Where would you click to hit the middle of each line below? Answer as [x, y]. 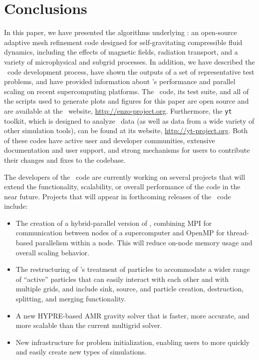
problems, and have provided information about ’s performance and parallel [120, 81]
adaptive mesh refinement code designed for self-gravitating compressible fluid [123, 42]
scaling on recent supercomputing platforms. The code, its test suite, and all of [127, 91]
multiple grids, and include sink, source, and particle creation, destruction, [130, 289]
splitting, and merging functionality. [71, 299]
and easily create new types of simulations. [81, 352]
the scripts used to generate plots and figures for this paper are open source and [127, 101]
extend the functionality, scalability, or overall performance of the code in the [122, 187]
